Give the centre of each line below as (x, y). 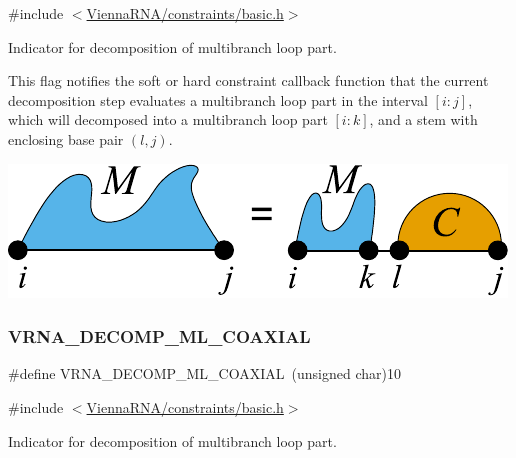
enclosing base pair (66, 138)
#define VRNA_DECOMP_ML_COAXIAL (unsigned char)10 (204, 373)
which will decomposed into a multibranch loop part (168, 119)
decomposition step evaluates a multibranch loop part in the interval (218, 99)
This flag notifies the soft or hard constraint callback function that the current (248, 80)
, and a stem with (423, 119)
